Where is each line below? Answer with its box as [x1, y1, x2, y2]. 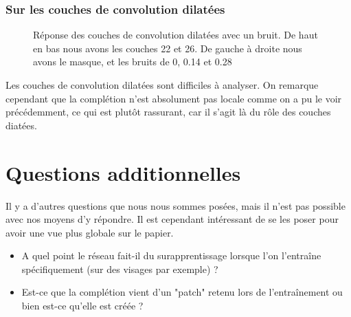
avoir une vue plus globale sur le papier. [5, 225, 174, 239]
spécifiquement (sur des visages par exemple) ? [21, 261, 218, 276]
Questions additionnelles [5, 158, 241, 186]
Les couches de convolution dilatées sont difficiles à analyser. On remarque [5, 78, 319, 91]
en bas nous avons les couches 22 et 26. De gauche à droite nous [33, 41, 302, 55]
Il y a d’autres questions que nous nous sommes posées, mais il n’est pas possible [5, 198, 346, 212]
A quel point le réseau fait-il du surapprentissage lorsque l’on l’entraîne [21, 248, 321, 263]
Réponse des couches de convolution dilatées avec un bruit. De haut [33, 28, 318, 42]
